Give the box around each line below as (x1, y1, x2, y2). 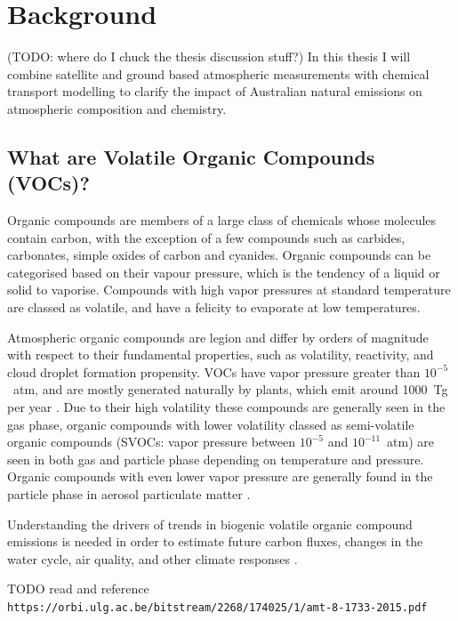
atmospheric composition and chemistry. (7, 99, 227, 117)
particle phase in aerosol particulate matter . (7, 485, 251, 503)
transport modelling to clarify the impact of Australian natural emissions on (7, 82, 422, 101)
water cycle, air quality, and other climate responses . (7, 549, 298, 568)
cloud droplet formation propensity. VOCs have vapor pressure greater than (7, 362, 421, 381)
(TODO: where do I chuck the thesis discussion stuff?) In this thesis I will (7, 47, 411, 66)
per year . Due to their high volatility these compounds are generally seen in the (7, 398, 446, 416)
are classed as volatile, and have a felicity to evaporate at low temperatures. (7, 298, 421, 317)
